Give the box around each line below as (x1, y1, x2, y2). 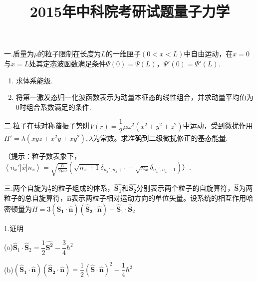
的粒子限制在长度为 (38, 48, 101, 59)
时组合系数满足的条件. (19, 101, 91, 112)
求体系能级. (15, 75, 53, 85)
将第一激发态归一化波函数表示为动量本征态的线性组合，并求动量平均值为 (15, 92, 254, 102)
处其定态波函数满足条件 (29, 58, 106, 68)
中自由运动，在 (184, 48, 233, 59)
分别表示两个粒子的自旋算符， (136, 183, 235, 193)
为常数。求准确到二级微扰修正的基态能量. (93, 133, 228, 143)
